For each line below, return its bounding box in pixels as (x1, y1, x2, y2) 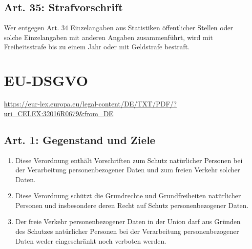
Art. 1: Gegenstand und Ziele (4, 132, 155, 147)
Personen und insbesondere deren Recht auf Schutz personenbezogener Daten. (15, 200, 249, 210)
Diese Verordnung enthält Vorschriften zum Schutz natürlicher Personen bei (15, 155, 243, 165)
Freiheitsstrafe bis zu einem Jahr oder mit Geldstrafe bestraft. (4, 41, 190, 52)
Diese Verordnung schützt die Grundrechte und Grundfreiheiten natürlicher (15, 190, 241, 201)
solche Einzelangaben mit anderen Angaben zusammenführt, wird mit (4, 32, 213, 42)
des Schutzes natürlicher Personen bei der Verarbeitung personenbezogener (15, 226, 239, 236)
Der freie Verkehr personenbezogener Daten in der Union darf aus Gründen (15, 216, 241, 227)
